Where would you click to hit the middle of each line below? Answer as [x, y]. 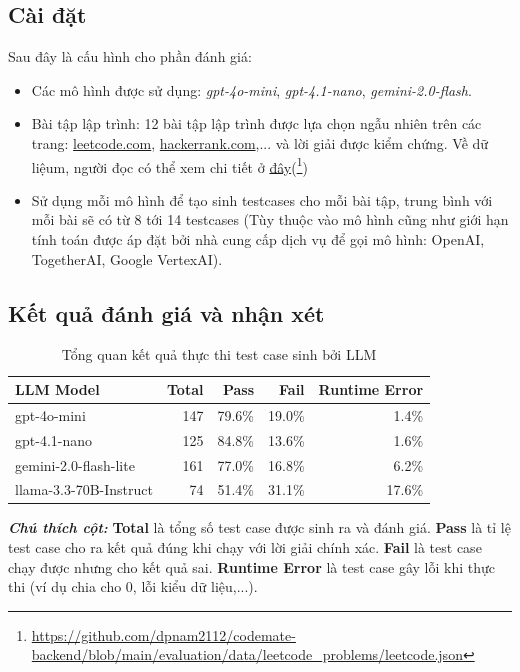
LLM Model [57, 389]
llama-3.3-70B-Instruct [84, 489]
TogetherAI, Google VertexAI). [127, 258]
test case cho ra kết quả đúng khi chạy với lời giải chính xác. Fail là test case [245, 547]
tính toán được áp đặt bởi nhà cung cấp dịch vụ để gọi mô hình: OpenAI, [258, 239]
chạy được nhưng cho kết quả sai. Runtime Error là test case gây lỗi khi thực [251, 566]
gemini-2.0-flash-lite [75, 464]
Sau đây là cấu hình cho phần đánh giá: [130, 56]
